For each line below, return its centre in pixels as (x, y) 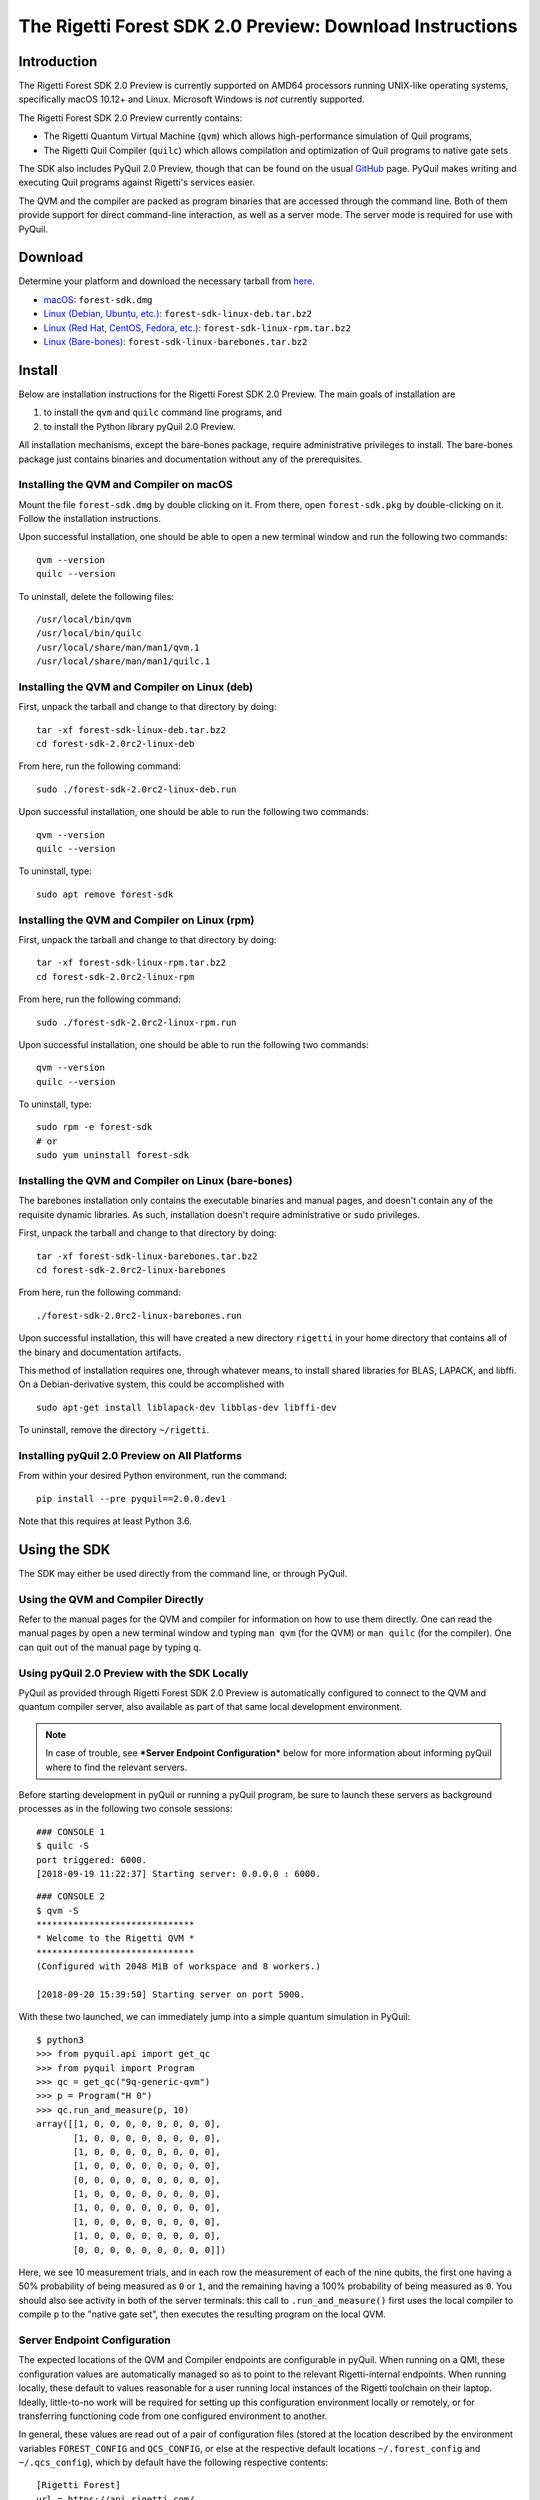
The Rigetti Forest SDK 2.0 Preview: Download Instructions (268, 26)
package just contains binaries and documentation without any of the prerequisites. (190, 459)
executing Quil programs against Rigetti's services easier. (136, 182)
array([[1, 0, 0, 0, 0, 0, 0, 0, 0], (129, 2124)
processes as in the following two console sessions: (125, 1809)
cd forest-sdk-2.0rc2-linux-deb (115, 744)
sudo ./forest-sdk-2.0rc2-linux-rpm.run (136, 1022)
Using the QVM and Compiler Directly (111, 1599)
